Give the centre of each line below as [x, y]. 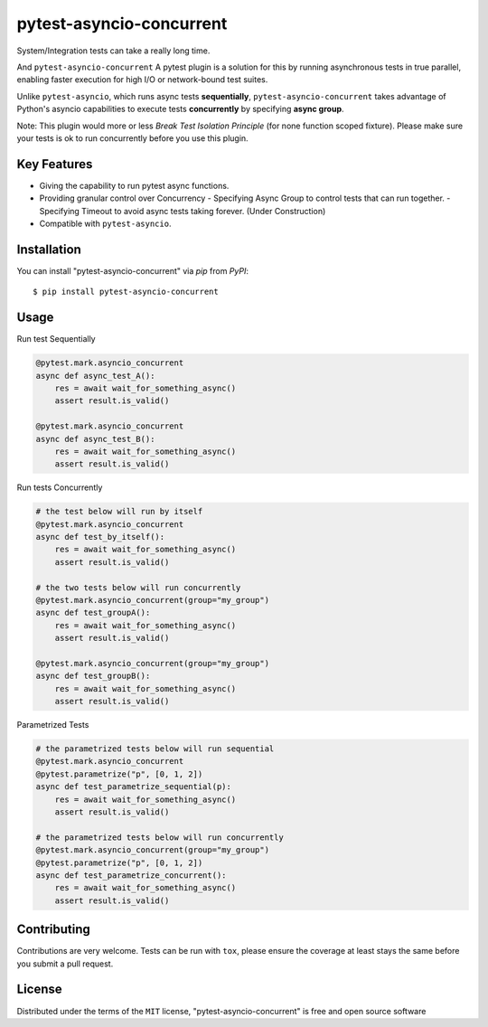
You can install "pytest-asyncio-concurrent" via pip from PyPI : [132, 270]
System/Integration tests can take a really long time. [113, 51]
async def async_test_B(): [95, 439]
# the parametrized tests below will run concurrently [160, 837]
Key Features [55, 164]
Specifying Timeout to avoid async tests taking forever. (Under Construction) [183, 211]
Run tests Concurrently [60, 487]
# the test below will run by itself [119, 512]
